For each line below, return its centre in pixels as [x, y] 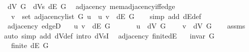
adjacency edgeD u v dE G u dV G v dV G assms [126, 26]
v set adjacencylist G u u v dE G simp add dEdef [106, 16]
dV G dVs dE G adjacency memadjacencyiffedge [91, 6]
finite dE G [30, 45]
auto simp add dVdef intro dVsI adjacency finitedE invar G [109, 35]
